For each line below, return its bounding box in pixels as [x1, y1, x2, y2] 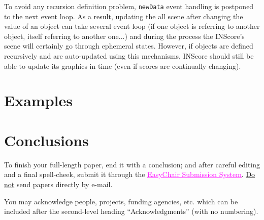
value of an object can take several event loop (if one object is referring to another [4, 21, 260, 31]
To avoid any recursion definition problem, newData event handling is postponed [4, 1, 254, 11]
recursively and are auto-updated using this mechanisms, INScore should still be [4, 51, 254, 61]
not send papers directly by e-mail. [4, 179, 113, 189]
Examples [4, 90, 73, 111]
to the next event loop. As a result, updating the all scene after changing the [4, 11, 243, 21]
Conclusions [4, 129, 89, 150]
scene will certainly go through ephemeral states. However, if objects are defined [4, 40, 253, 51]
